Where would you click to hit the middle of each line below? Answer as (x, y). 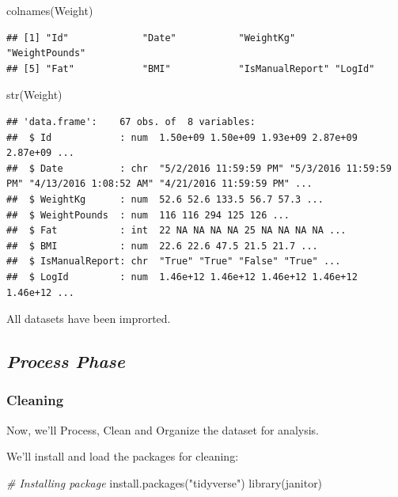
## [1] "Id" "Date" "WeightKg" (151, 38)
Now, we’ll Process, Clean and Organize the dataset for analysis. (163, 429)
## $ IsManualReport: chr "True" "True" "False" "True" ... (174, 262)
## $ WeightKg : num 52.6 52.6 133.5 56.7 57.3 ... (165, 199)
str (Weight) (34, 95)
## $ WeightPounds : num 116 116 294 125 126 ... (148, 215)
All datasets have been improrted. (89, 319)
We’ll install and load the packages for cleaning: (123, 456)
